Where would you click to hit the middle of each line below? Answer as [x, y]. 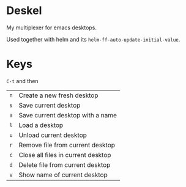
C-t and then [22, 81]
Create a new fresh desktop [58, 95]
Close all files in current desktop [65, 155]
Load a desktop [41, 125]
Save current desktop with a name [68, 115]
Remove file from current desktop [67, 145]
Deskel [24, 11]
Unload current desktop [53, 135]
